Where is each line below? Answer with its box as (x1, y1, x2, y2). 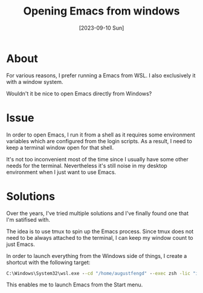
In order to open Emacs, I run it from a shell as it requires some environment (6, 131, 195, 138)
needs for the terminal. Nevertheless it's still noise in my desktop (6, 162, 167, 169)
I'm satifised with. (6, 216, 50, 223)
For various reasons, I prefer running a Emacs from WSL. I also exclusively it (6, 71, 196, 79)
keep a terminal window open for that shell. (6, 144, 114, 151)
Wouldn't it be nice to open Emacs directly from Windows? (6, 89, 152, 97)
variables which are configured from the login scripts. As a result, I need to (6, 137, 192, 144)
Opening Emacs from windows (23, 4, 180, 18)
